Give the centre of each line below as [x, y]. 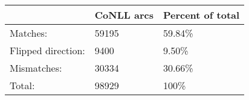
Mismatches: [36, 68]
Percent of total [201, 15]
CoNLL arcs [124, 15]
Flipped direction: [47, 50]
